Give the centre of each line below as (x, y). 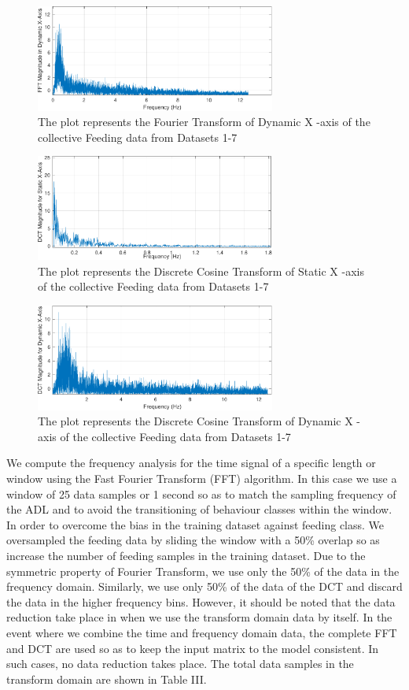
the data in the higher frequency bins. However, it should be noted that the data (201, 601)
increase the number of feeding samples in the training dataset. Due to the (186, 556)
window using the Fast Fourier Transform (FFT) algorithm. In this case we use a (202, 479)
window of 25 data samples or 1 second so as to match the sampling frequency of (201, 493)
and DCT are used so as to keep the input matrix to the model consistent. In (193, 648)
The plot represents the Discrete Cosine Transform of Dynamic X (195, 421)
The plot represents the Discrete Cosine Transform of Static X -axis (201, 271)
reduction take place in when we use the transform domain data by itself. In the (199, 617)
